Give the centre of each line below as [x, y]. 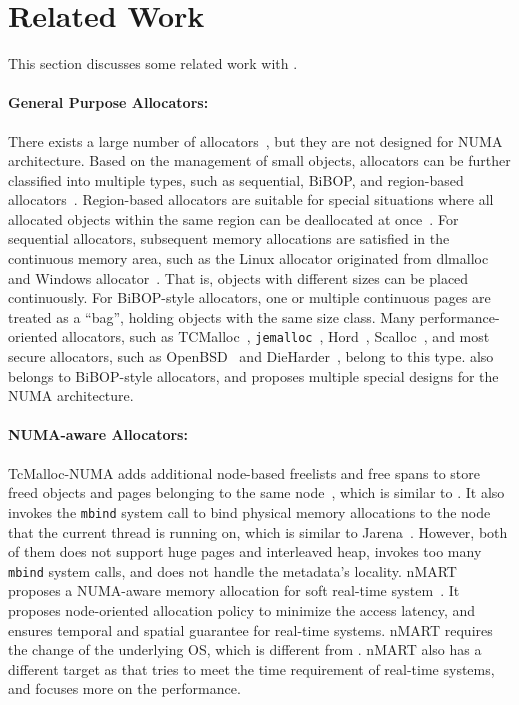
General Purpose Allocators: [108, 102]
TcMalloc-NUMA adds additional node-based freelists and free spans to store [244, 472]
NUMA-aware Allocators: [98, 434]
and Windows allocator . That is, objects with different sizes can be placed [238, 277]
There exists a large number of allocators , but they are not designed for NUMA [255, 140]
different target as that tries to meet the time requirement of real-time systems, [251, 668]
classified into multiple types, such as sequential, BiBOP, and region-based [236, 179]
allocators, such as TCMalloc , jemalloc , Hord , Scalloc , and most [276, 336]
